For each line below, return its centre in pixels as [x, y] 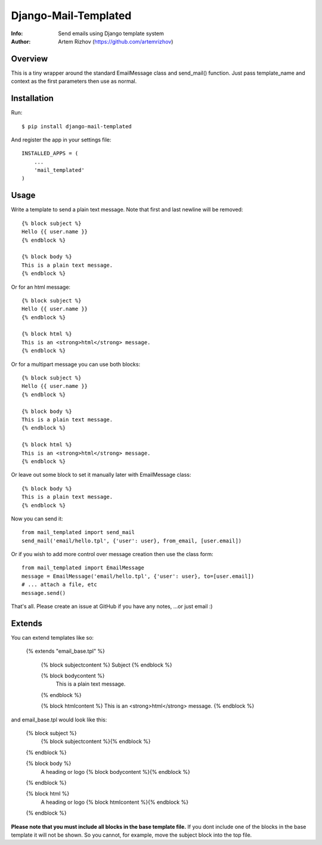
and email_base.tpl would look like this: [59, 720]
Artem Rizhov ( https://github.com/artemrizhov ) [116, 41]
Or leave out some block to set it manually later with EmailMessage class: [101, 475]
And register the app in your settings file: [61, 140]
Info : [17, 33]
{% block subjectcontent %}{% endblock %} [96, 741]
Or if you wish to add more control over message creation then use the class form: [112, 554]
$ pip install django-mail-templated [77, 126]
